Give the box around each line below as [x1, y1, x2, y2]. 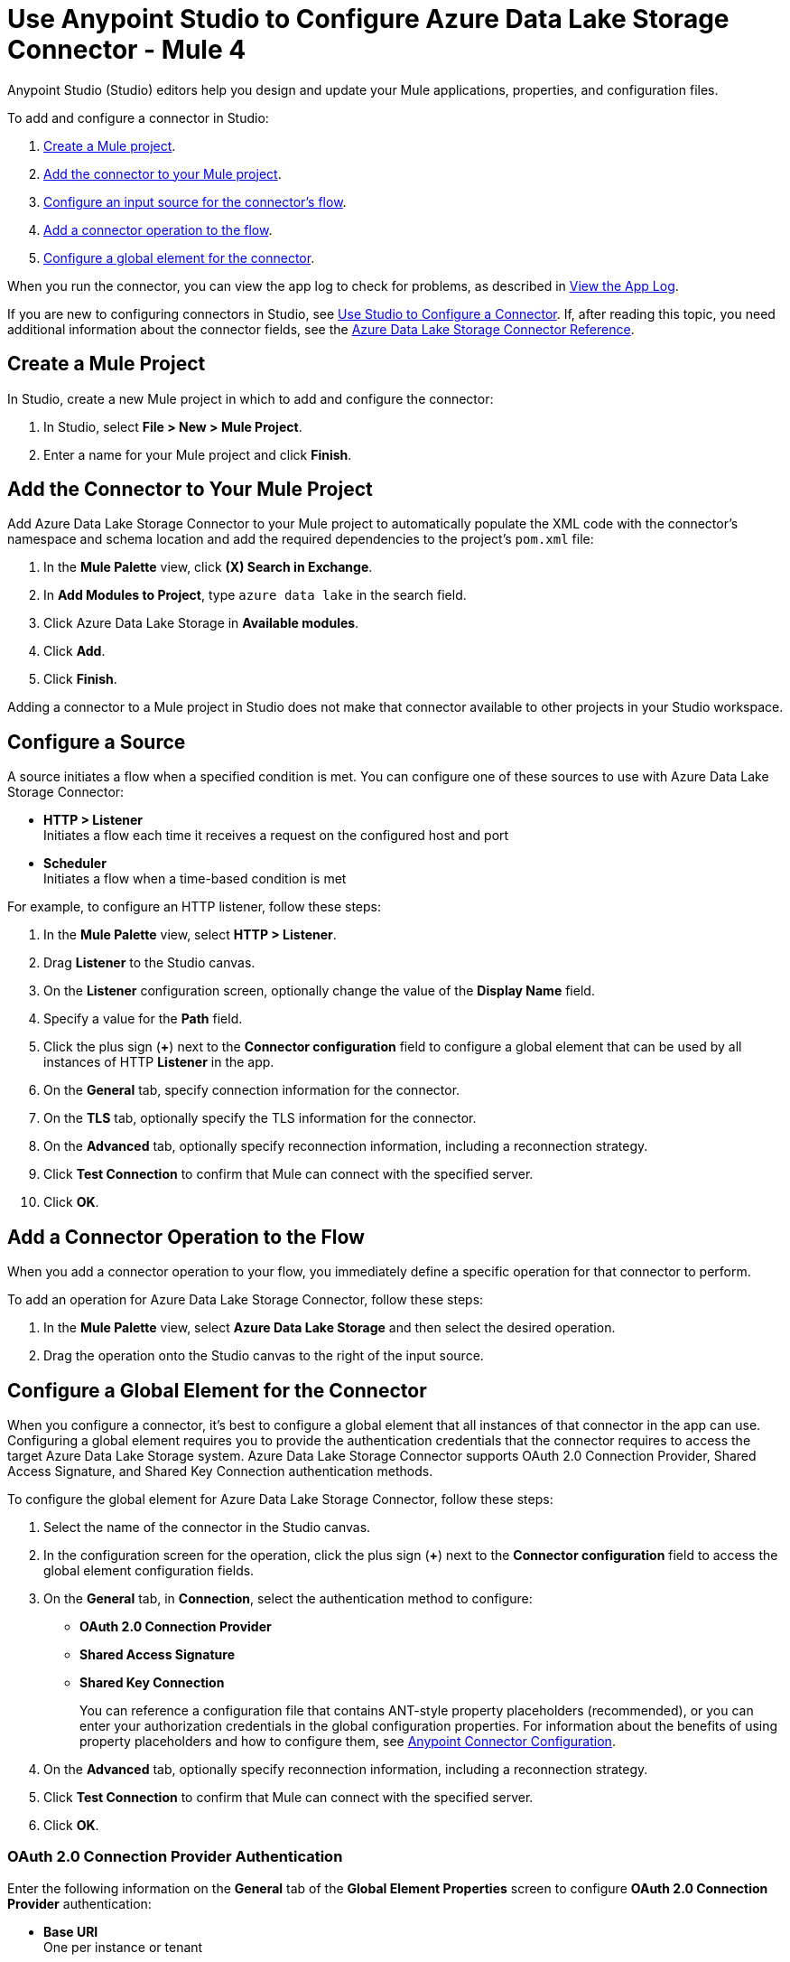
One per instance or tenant [43, 1939, 203, 1955]
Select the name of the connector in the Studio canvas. [43, 1518, 371, 1535]
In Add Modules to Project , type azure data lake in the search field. [43, 587, 467, 603]
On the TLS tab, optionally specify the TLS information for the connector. [43, 1110, 477, 1126]
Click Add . [43, 643, 106, 659]
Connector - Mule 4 [7, 34, 246, 65]
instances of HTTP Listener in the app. [43, 1054, 274, 1070]
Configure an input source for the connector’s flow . [43, 193, 347, 210]
